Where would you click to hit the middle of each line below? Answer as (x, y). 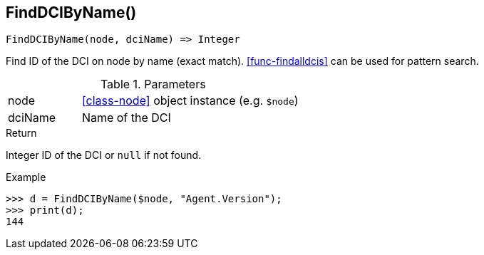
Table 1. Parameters (153, 84)
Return (21, 133)
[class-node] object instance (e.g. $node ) (190, 101)
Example (26, 177)
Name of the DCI (126, 118)
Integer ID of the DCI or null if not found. (104, 155)
